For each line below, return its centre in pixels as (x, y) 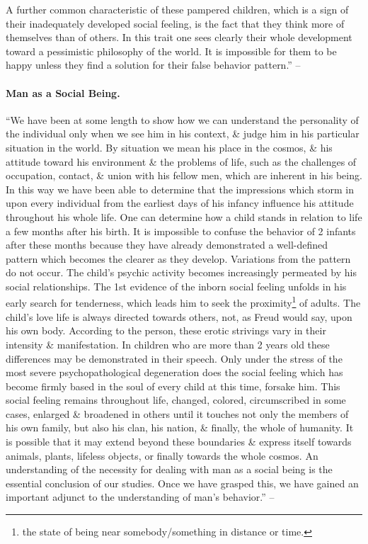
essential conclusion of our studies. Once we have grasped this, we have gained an (182, 483)
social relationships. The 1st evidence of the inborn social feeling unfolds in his (176, 286)
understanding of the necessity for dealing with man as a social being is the (169, 469)
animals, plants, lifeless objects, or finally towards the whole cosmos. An (162, 455)
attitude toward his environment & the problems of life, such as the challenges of (181, 161)
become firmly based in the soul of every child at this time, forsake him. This (173, 386)
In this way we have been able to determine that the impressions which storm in (180, 189)
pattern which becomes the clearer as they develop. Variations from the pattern (178, 258)
